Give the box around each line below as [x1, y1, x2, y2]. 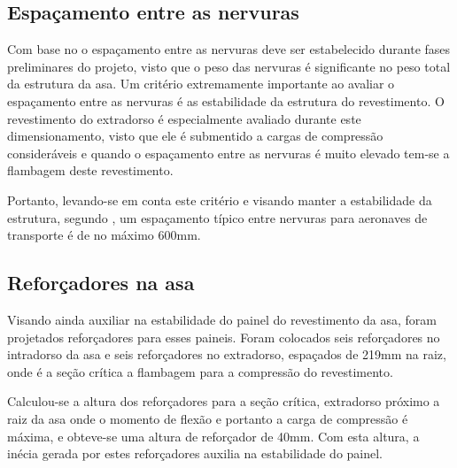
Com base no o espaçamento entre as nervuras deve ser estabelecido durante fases [7, 40, 451, 58]
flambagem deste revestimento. [7, 161, 174, 180]
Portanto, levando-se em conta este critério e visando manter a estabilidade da [7, 190, 432, 209]
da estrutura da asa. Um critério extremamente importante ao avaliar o [7, 74, 395, 93]
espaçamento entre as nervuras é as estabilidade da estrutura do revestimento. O [7, 91, 445, 110]
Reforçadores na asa [7, 269, 195, 296]
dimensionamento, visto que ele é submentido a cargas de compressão [7, 127, 383, 145]
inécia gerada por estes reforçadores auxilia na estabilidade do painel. [7, 444, 383, 463]
